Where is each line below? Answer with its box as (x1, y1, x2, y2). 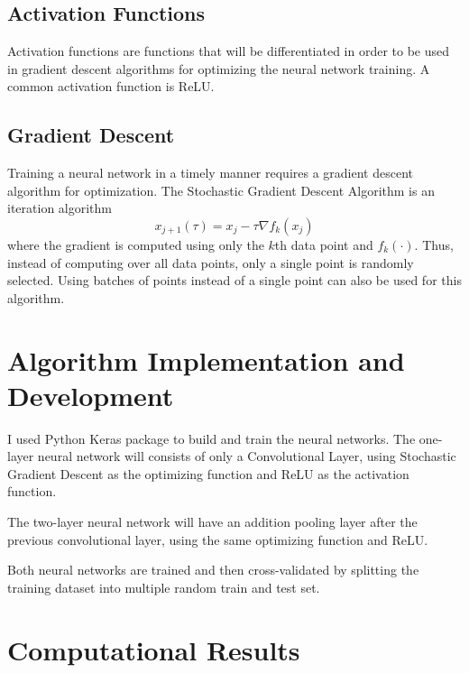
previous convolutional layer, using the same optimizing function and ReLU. (7, 530, 428, 549)
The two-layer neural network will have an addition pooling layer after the (7, 512, 418, 531)
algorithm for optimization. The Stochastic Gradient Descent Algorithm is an (7, 180, 435, 199)
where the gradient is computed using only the (7, 235, 264, 254)
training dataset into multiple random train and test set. (7, 577, 320, 596)
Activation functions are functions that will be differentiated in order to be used (7, 41, 450, 60)
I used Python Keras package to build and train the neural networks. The (7, 429, 416, 447)
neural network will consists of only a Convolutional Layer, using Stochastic (37, 447, 456, 466)
